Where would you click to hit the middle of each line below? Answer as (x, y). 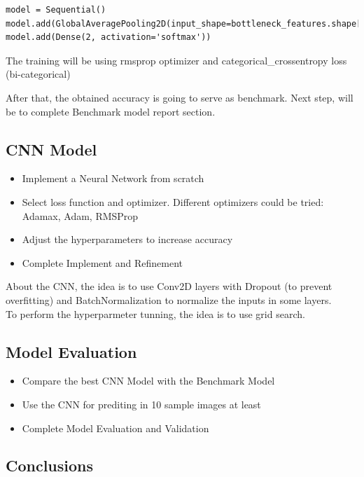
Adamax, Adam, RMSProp (80, 215)
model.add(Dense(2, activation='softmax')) (108, 37)
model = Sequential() (56, 10)
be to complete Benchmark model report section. (111, 111)
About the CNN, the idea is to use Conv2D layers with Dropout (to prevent (169, 286)
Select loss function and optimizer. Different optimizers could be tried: (173, 201)
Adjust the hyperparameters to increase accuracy (127, 239)
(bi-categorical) (38, 74)
